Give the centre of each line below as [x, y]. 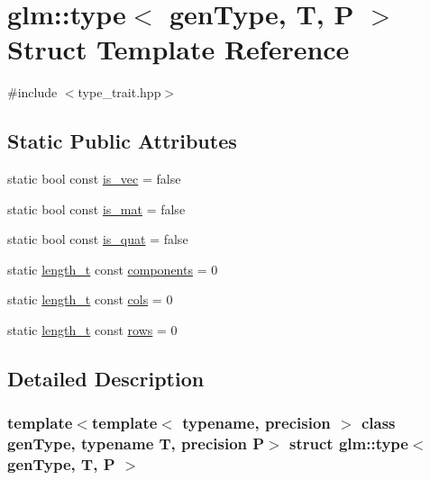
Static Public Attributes [122, 141]
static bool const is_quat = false [98, 239]
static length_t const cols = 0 [90, 299]
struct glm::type [349, 444]
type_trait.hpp [119, 92]
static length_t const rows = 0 [92, 330]
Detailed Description [106, 379]
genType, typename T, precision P [136, 444]
